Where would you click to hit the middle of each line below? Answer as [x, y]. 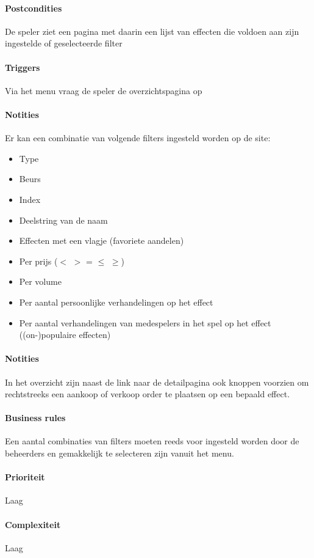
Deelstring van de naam [63, 220]
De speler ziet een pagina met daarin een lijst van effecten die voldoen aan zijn [152, 31]
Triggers [23, 67]
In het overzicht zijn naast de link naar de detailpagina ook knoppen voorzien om [157, 382]
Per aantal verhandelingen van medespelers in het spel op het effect [145, 322]
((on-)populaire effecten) [65, 335]
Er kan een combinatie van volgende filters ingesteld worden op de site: [138, 138]
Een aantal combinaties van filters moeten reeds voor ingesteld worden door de [152, 441]
